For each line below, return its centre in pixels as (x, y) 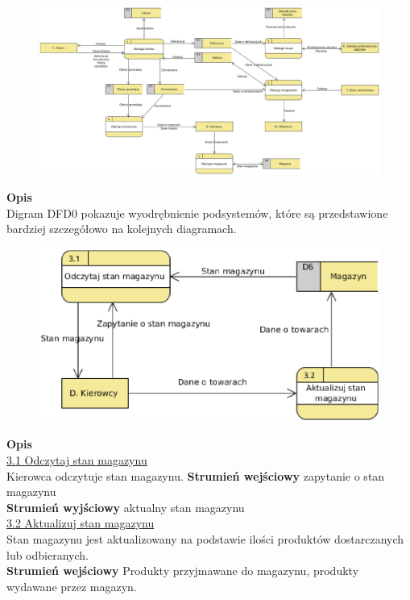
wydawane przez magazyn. (72, 586)
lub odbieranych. (48, 554)
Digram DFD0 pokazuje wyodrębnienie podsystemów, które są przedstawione (197, 212)
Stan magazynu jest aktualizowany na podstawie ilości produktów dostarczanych (205, 538)
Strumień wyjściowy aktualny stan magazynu (126, 507)
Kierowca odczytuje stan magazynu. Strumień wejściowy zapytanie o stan (196, 475)
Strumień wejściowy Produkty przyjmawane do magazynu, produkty (183, 571)
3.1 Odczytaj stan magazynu (77, 459)
